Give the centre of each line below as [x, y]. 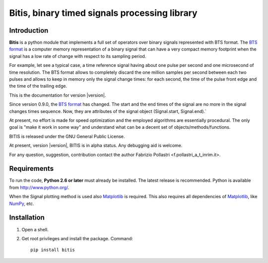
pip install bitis [53, 250]
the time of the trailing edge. [38, 86]
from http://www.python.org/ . [39, 187]
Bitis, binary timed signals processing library [103, 13]
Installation [27, 218]
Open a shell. [35, 229]
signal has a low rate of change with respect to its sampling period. [78, 56]
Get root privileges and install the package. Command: [77, 238]
